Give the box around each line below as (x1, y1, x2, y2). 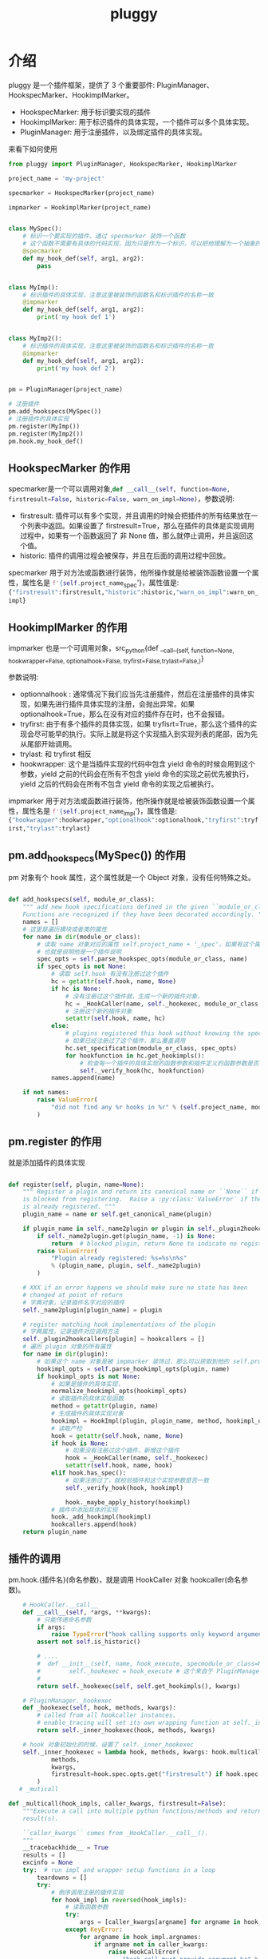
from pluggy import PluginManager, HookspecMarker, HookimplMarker (8, 160, 238, 168)
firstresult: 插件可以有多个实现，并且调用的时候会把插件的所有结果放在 (19, 511, 251, 520)
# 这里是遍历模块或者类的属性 (22, 925, 108, 934)
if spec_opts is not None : (37, 962, 127, 971)
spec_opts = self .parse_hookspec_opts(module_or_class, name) (37, 955, 248, 963)
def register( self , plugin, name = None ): (8, 1181, 145, 1189)
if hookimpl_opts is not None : (37, 1372, 141, 1380)
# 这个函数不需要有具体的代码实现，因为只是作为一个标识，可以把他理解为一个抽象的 (22, 240, 262, 248)
